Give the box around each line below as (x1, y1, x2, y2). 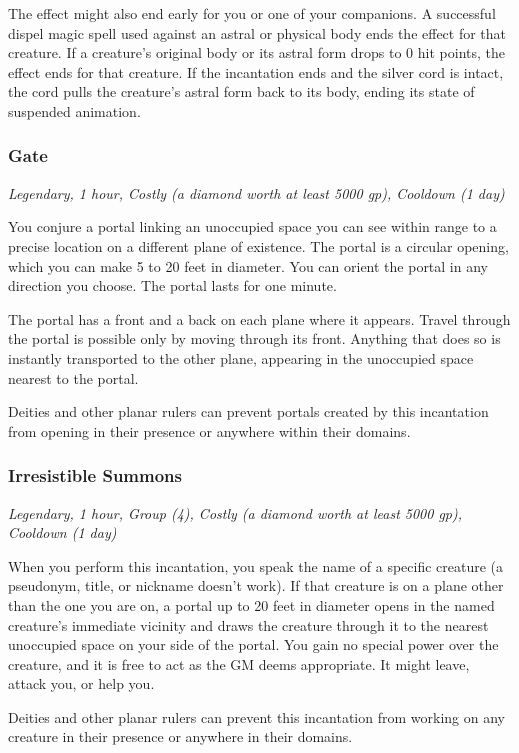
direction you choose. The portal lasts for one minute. (8, 275, 337, 296)
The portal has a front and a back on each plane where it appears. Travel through (8, 308, 511, 329)
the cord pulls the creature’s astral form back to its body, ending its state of (8, 81, 475, 102)
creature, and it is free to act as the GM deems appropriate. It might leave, (8, 653, 470, 674)
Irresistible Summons (8, 463, 182, 488)
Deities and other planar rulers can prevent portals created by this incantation (8, 401, 489, 422)
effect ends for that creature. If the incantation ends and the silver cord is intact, (8, 61, 504, 82)
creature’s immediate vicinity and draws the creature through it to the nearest (8, 614, 489, 635)
